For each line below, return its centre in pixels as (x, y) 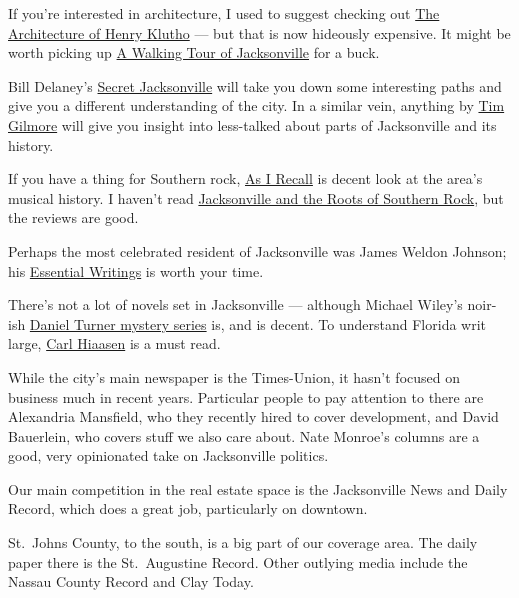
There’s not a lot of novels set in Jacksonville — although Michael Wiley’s (235, 304)
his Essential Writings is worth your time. (136, 270)
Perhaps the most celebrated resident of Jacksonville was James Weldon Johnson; (257, 250)
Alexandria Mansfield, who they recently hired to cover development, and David (253, 416)
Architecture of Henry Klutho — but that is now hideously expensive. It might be (259, 32)
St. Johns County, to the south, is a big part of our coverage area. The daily (243, 542)
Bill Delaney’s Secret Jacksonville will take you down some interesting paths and (255, 85)
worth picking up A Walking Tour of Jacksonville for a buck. (194, 52)
